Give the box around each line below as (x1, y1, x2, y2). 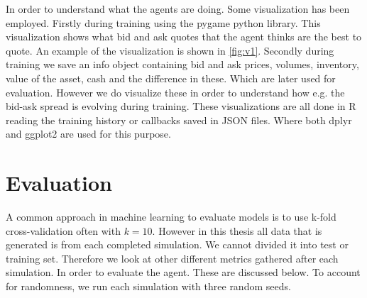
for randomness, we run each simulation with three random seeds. (6, 279, 291, 294)
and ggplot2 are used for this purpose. (6, 126, 171, 141)
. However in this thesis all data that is (152, 223, 322, 238)
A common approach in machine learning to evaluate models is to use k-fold (6, 209, 336, 224)
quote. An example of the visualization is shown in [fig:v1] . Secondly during (6, 43, 334, 57)
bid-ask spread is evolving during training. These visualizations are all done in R (6, 99, 356, 114)
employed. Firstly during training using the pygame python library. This (6, 15, 321, 30)
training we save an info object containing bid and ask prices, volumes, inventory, (6, 57, 359, 72)
